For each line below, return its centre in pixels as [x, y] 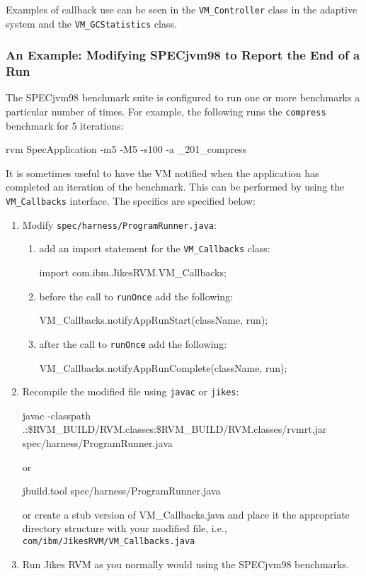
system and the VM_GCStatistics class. [91, 23]
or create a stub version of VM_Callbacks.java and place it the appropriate [186, 514]
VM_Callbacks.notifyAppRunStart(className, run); [154, 320]
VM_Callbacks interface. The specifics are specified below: [131, 201]
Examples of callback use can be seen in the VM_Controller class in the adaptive [182, 9]
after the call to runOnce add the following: [133, 343]
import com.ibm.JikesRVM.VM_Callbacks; [133, 272]
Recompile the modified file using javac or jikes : [131, 391]
